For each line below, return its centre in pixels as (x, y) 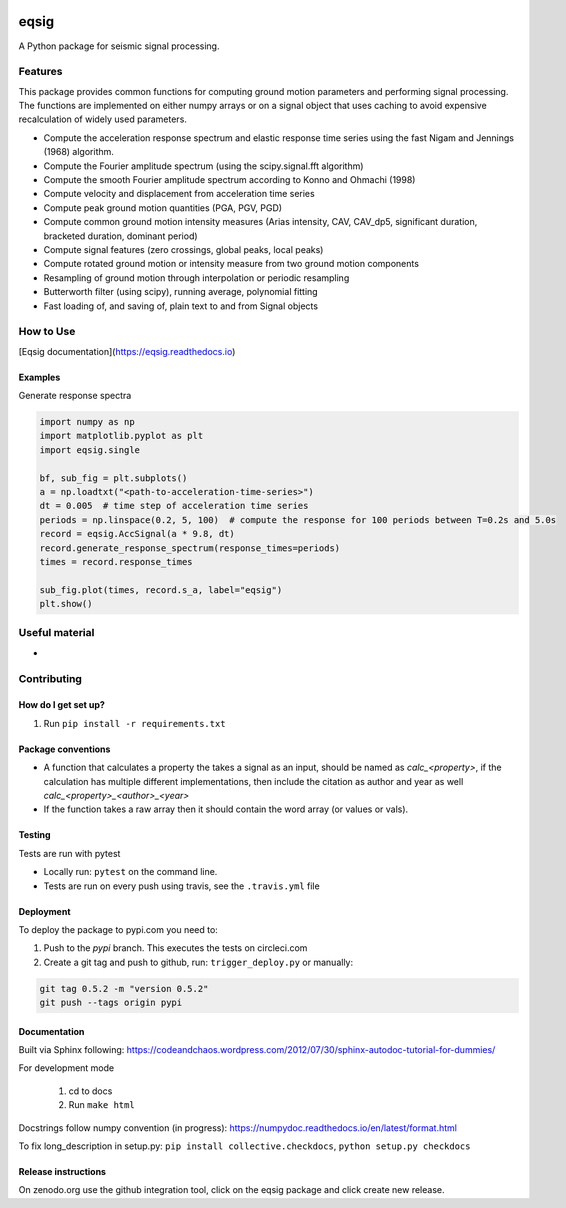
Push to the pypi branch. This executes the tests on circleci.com (175, 948)
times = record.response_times (116, 561)
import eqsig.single (89, 449)
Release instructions (62, 1172)
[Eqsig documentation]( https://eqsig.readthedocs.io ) (127, 351)
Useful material (56, 633)
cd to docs (90, 1091)
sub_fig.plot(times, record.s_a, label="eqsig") (161, 589)
